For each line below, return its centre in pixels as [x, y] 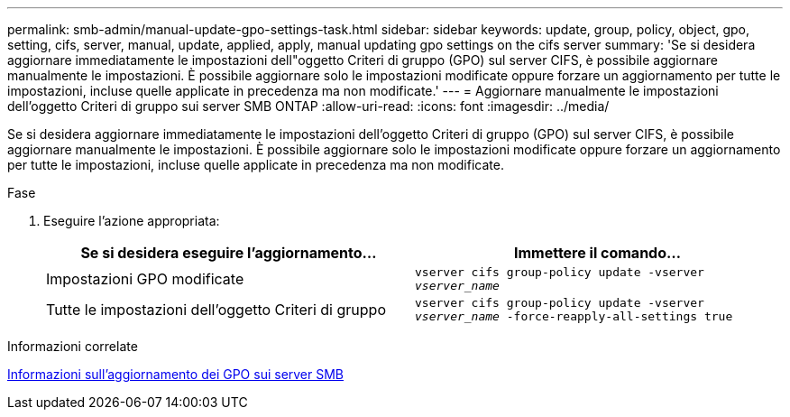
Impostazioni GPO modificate [145, 279]
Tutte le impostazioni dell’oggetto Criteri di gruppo [216, 310]
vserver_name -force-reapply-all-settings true [574, 316]
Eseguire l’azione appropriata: [132, 221]
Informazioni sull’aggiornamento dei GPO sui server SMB [176, 374]
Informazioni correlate [73, 346]
